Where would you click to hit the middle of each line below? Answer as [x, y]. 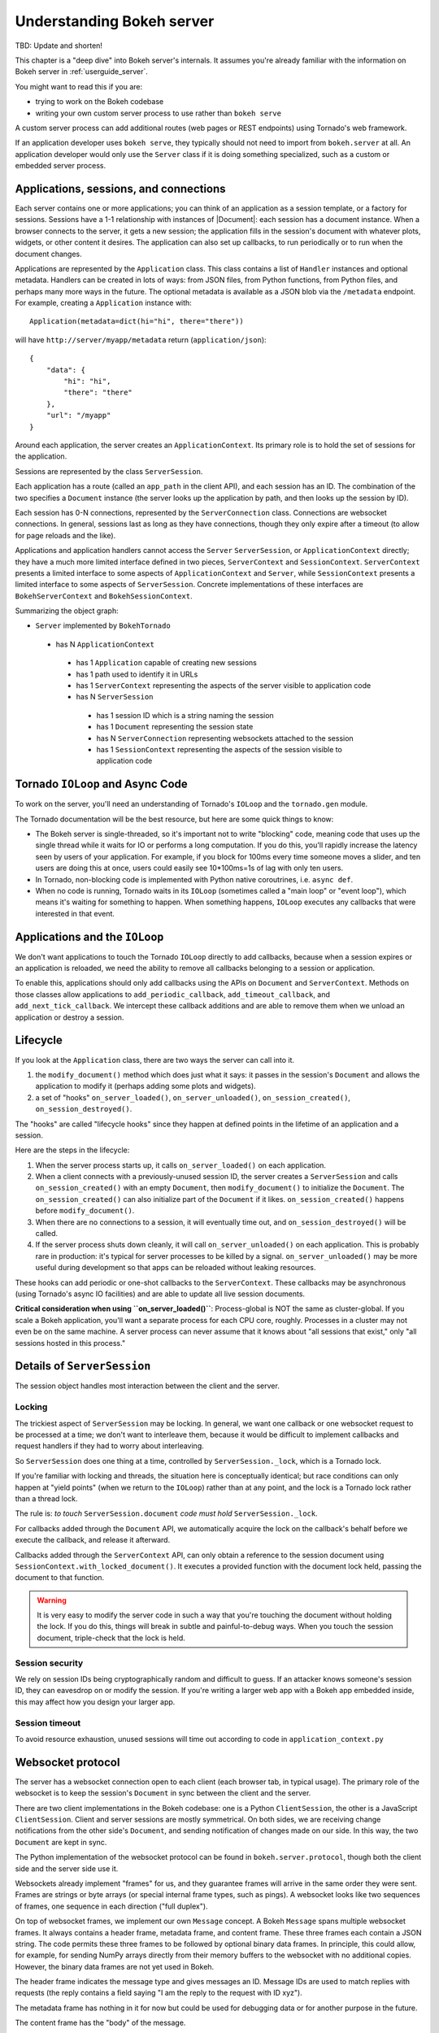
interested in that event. [75, 913]
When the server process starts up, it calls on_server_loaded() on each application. [181, 1165]
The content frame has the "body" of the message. [100, 2023]
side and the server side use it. [67, 1868]
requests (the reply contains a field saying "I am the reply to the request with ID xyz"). [159, 1993]
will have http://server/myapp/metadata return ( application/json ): [141, 340]
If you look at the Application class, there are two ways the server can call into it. [155, 1060]
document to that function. [60, 1578]
